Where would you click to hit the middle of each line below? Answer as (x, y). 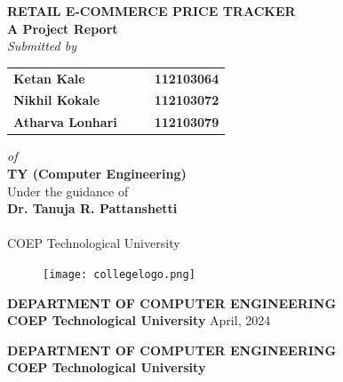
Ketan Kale (49, 78)
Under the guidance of (68, 191)
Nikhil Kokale (57, 100)
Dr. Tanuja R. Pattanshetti (92, 208)
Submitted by (42, 46)
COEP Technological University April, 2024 (139, 320)
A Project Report (63, 28)
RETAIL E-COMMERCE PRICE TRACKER (152, 11)
